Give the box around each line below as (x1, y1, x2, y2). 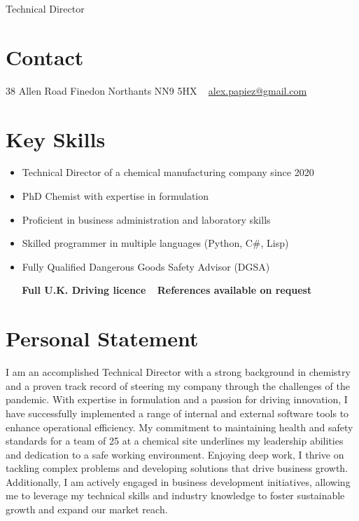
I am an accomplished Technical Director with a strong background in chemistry (6, 365, 351, 379)
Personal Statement (6, 324, 199, 353)
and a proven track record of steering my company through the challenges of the (6, 378, 350, 393)
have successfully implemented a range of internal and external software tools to (6, 405, 349, 420)
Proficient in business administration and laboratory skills (22, 212, 271, 226)
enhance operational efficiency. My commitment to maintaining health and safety (6, 419, 353, 434)
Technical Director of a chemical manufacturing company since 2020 (22, 165, 314, 180)
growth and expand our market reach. (6, 502, 168, 517)
